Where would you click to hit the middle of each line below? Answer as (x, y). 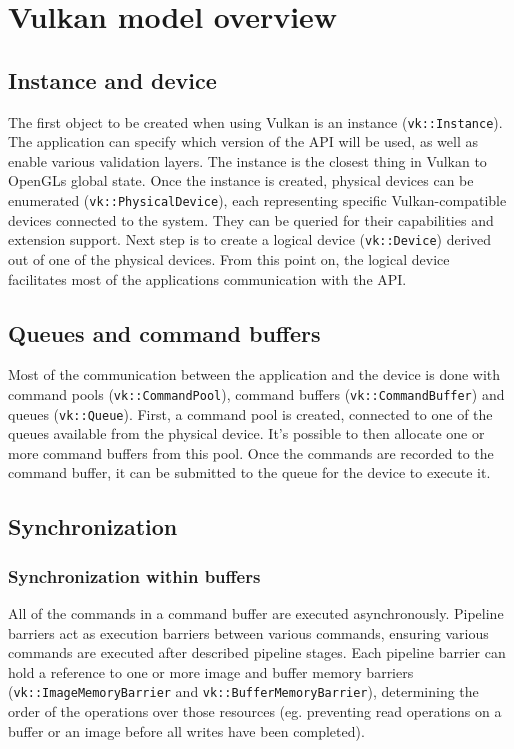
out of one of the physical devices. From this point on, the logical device (229, 258)
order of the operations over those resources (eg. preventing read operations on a (255, 711)
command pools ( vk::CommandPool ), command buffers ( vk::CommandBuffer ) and (256, 393)
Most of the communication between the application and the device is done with (254, 374)
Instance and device (112, 79)
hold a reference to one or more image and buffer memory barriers (211, 671)
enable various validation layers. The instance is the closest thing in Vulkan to (247, 160)
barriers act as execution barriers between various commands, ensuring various (248, 632)
